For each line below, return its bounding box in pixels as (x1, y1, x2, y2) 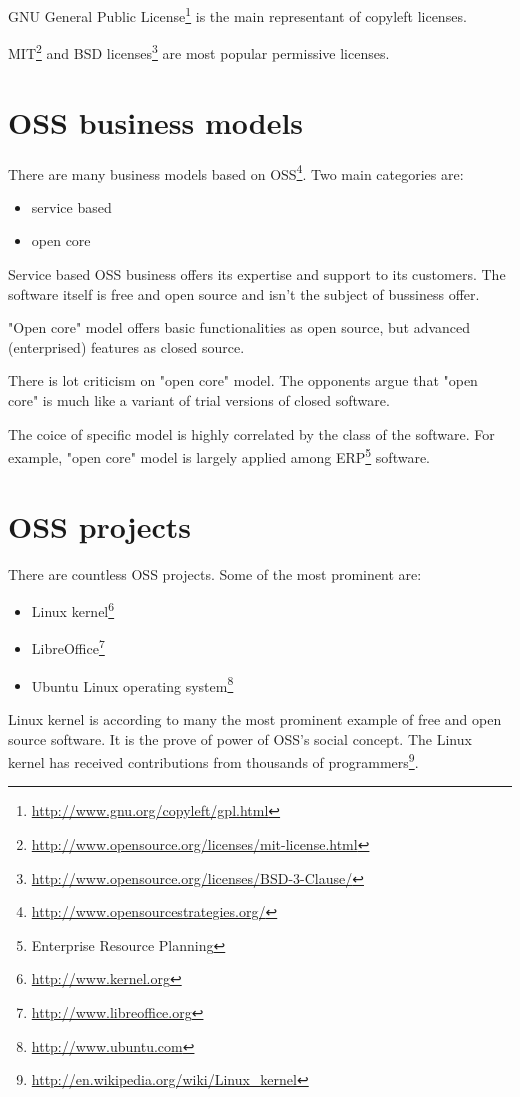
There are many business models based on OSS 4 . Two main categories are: (8, 160, 464, 184)
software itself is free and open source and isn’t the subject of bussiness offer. (8, 283, 480, 304)
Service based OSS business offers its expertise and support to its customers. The (8, 264, 506, 285)
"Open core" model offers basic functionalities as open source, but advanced (8, 317, 471, 338)
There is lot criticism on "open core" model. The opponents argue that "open (8, 370, 478, 391)
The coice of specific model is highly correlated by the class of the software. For (8, 423, 495, 444)
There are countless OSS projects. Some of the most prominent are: (8, 563, 422, 584)
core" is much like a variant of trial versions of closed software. (8, 390, 390, 411)
